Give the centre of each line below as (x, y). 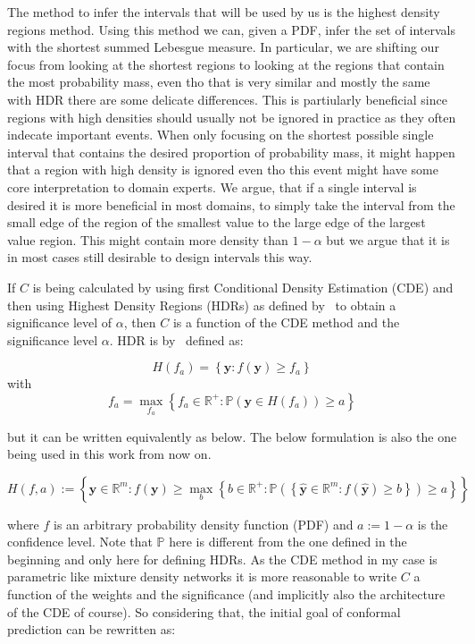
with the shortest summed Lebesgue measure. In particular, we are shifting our (223, 47)
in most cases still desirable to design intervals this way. (160, 257)
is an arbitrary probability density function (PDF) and (204, 524)
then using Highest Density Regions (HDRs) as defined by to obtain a (202, 305)
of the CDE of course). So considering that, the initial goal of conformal (204, 611)
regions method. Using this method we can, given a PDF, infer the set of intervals (231, 29)
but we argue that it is (388, 239)
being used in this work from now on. (109, 454)
